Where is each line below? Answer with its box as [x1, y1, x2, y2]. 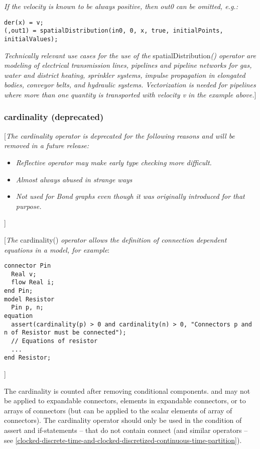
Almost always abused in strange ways [16, 174, 133, 184]
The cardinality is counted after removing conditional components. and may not [4, 385, 250, 396]
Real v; [11, 270, 37, 278]
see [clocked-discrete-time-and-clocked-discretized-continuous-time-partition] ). [4, 434, 242, 445]
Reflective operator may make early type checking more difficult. [16, 157, 212, 167]
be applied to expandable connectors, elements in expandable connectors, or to [4, 395, 246, 406]
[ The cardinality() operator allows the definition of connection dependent [4, 234, 227, 245]
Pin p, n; [11, 304, 44, 311]
